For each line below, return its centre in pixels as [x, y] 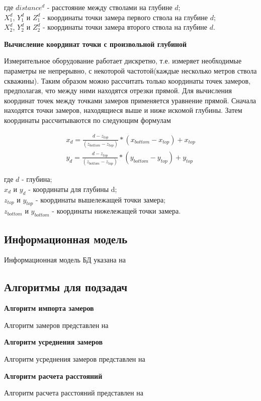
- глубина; [37, 179]
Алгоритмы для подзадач [66, 287]
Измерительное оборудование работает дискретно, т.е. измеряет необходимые [123, 61]
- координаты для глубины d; [73, 189]
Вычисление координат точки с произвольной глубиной [96, 44]
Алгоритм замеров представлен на [56, 325]
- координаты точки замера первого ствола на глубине [125, 17]
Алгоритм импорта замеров [49, 308]
